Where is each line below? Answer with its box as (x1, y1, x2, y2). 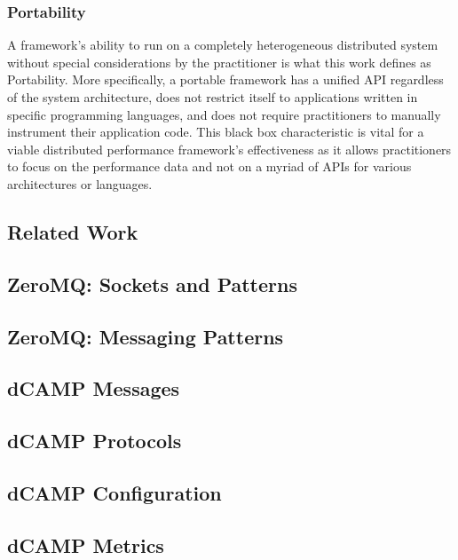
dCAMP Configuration (7, 478, 222, 506)
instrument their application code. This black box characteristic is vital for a (7, 122, 424, 141)
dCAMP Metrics (7, 531, 164, 558)
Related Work (7, 217, 138, 245)
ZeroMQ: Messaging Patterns (7, 322, 284, 350)
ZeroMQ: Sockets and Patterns (7, 270, 297, 297)
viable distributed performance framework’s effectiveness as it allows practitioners (7, 139, 452, 158)
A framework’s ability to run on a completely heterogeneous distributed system (7, 35, 438, 54)
